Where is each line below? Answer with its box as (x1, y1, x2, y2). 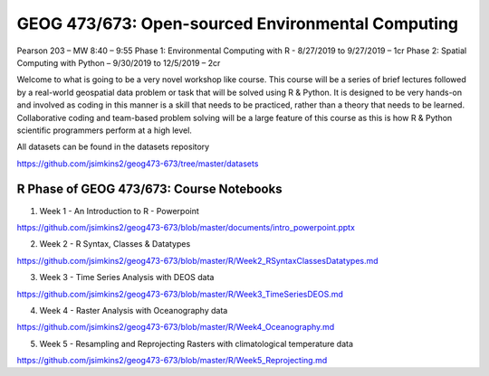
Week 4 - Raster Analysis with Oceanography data (39, 305, 228, 315)
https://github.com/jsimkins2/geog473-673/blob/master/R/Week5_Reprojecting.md (16, 355, 328, 366)
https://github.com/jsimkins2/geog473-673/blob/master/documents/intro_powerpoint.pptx (16, 221, 355, 232)
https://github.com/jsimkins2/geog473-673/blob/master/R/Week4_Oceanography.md (16, 322, 335, 333)
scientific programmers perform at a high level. (16, 125, 192, 136)
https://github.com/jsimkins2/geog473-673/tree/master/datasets (16, 158, 259, 169)
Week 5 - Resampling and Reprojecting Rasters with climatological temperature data (39, 338, 353, 349)
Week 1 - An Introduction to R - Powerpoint (39, 205, 199, 216)
